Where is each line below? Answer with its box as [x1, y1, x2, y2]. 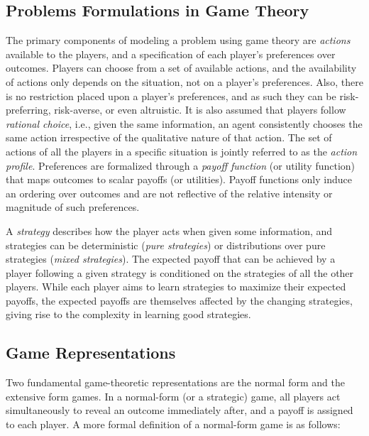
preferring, [6, 102, 51, 117]
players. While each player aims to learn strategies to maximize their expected [6, 279, 346, 294]
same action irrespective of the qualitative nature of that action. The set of [6, 130, 332, 145]
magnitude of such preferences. [6, 200, 140, 214]
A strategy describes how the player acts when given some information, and [6, 223, 333, 238]
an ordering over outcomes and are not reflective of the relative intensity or [6, 185, 333, 200]
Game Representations [6, 342, 176, 364]
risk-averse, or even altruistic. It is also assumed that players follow [54, 102, 346, 117]
